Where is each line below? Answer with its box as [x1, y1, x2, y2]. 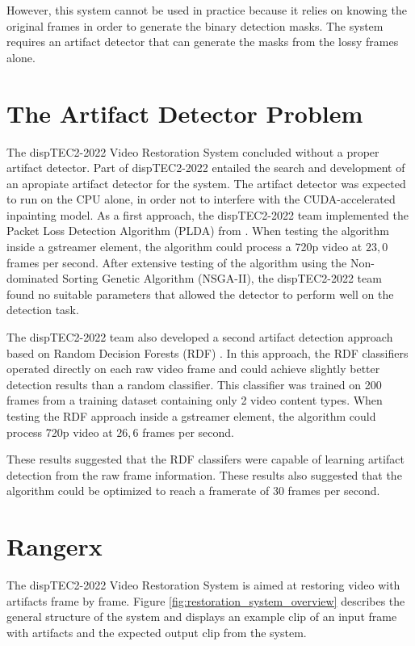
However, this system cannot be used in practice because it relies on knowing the [6, 2, 407, 18]
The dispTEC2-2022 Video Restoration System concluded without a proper [6, 143, 379, 160]
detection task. [6, 301, 79, 318]
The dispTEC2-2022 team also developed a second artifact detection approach [6, 329, 393, 346]
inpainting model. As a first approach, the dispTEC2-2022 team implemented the [6, 206, 409, 223]
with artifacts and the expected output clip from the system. [6, 623, 307, 640]
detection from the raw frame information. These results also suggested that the [6, 466, 402, 483]
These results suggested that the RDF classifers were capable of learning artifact [6, 451, 405, 468]
